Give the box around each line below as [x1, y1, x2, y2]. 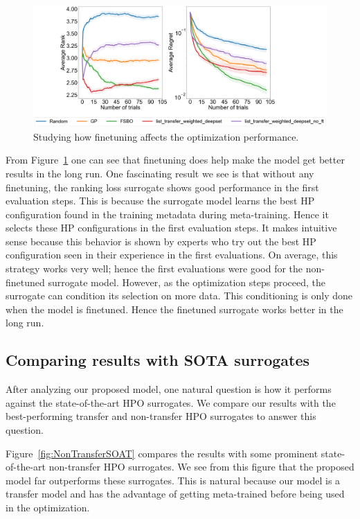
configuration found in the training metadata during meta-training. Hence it [6, 206, 329, 221]
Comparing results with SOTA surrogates [6, 349, 310, 371]
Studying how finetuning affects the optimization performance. [33, 129, 299, 143]
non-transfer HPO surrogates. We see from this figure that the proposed [48, 459, 354, 474]
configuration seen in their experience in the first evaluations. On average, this [6, 247, 338, 262]
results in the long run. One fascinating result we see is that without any [6, 166, 314, 180]
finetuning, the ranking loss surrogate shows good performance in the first [6, 179, 319, 194]
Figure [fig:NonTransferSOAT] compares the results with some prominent [6, 446, 318, 460]
